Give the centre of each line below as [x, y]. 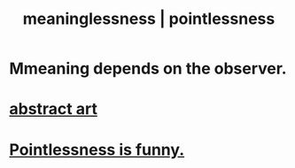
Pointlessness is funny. [97, 149]
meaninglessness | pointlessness [149, 19]
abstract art [53, 109]
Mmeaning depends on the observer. [148, 69]
